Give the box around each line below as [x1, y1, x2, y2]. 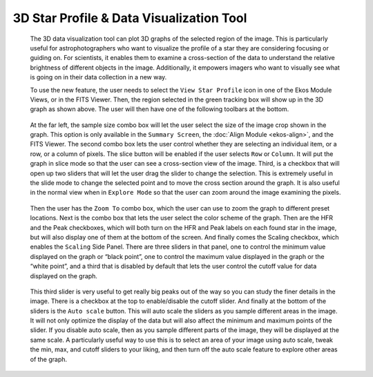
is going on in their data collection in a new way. [30, 73, 167, 81]
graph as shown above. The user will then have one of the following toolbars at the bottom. [30, 105, 289, 113]
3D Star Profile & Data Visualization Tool [12, 10, 247, 26]
